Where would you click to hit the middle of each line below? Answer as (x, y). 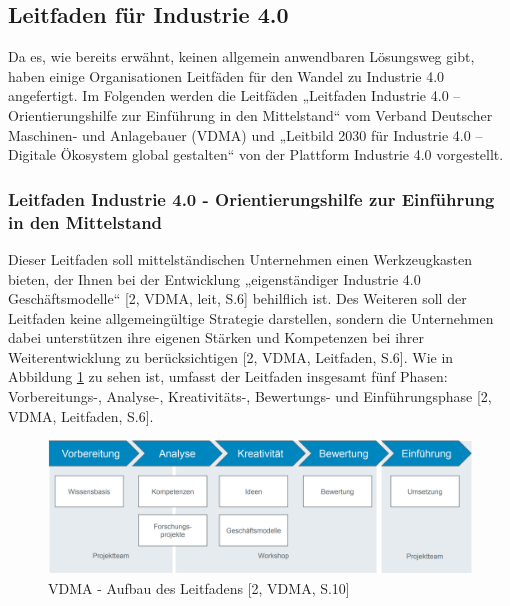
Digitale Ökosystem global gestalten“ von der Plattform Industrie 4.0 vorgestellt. (256, 154)
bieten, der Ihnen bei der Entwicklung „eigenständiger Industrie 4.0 (214, 278)
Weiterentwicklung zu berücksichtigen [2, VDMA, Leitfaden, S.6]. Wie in (231, 356)
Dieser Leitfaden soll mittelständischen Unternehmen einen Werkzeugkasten (240, 258)
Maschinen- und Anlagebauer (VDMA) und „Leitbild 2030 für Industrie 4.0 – (245, 134)
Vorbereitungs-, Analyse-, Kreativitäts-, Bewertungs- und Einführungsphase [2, (250, 396)
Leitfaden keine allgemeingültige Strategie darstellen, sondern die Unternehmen (251, 317)
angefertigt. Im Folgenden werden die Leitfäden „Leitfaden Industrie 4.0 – (234, 95)
